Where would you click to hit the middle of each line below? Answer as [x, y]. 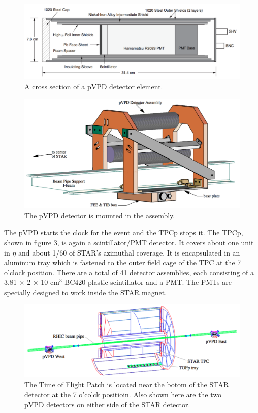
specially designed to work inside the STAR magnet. [86, 292]
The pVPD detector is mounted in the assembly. [100, 215]
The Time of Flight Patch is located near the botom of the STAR [127, 384]
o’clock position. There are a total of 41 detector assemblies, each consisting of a [129, 272]
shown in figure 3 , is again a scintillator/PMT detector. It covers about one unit [129, 242]
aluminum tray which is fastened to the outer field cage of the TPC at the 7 [123, 262]
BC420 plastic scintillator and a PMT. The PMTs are [148, 282]
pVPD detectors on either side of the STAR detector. [107, 404]
